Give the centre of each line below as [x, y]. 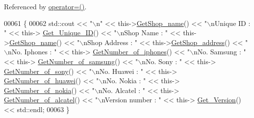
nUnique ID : [231, 23]
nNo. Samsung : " [220, 52]
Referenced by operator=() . [45, 6]
